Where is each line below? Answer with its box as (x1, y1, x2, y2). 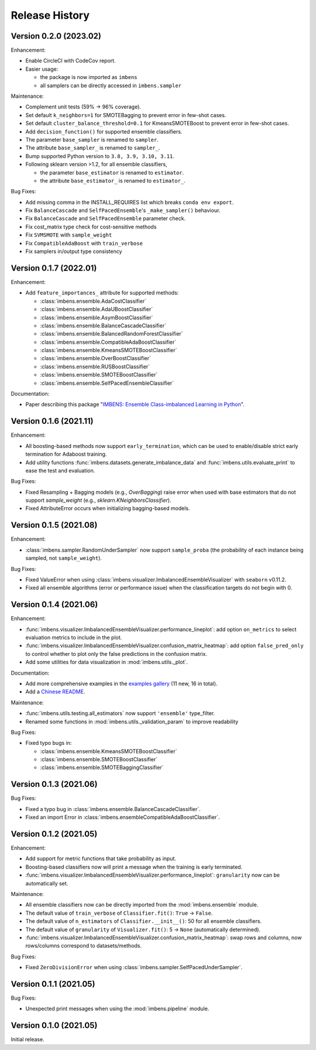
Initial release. (11, 1036, 44, 1043)
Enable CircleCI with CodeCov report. (25, 57, 116, 64)
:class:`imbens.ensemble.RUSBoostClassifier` (40, 363, 150, 370)
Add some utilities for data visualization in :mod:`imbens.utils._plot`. (25, 659, 188, 666)
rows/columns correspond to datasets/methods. (25, 942, 142, 949)
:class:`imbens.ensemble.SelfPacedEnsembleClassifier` (40, 379, 174, 387)
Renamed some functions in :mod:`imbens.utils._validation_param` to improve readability (25, 718, 239, 725)
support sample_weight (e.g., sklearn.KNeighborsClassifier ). (25, 497, 171, 504)
